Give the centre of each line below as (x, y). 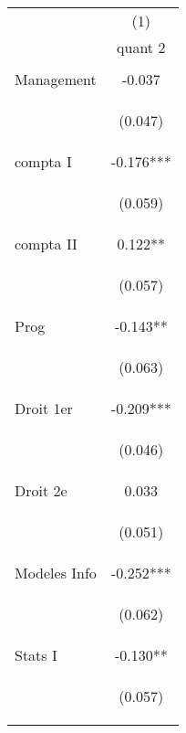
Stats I (36, 655)
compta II (46, 244)
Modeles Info (56, 573)
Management (56, 79)
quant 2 (141, 47)
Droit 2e (41, 490)
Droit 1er (44, 408)
